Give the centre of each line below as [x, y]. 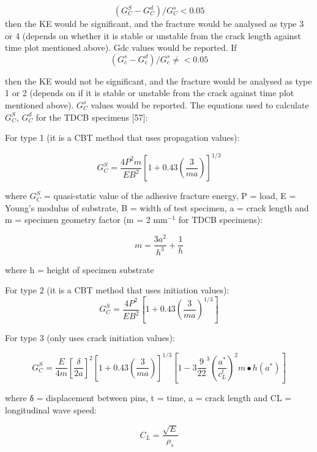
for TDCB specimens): [221, 220]
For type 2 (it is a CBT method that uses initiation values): [117, 290]
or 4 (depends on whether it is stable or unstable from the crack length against [153, 35]
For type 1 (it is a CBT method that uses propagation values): [122, 137]
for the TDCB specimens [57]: [92, 117]
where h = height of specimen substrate [80, 269]
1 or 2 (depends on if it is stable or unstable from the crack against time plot [150, 93]
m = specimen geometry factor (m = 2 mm [86, 220]
